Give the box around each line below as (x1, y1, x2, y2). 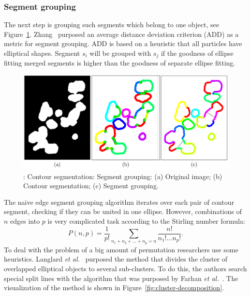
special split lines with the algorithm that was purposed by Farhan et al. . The (4, 273, 238, 283)
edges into (10, 216, 40, 226)
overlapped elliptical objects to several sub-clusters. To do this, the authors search (4, 263, 247, 274)
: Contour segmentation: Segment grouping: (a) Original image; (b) (23, 171, 222, 181)
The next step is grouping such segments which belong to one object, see (4, 19, 219, 30)
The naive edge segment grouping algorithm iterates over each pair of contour (4, 197, 234, 207)
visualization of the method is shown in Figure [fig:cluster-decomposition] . (4, 282, 224, 293)
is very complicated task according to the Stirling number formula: (47, 216, 245, 226)
